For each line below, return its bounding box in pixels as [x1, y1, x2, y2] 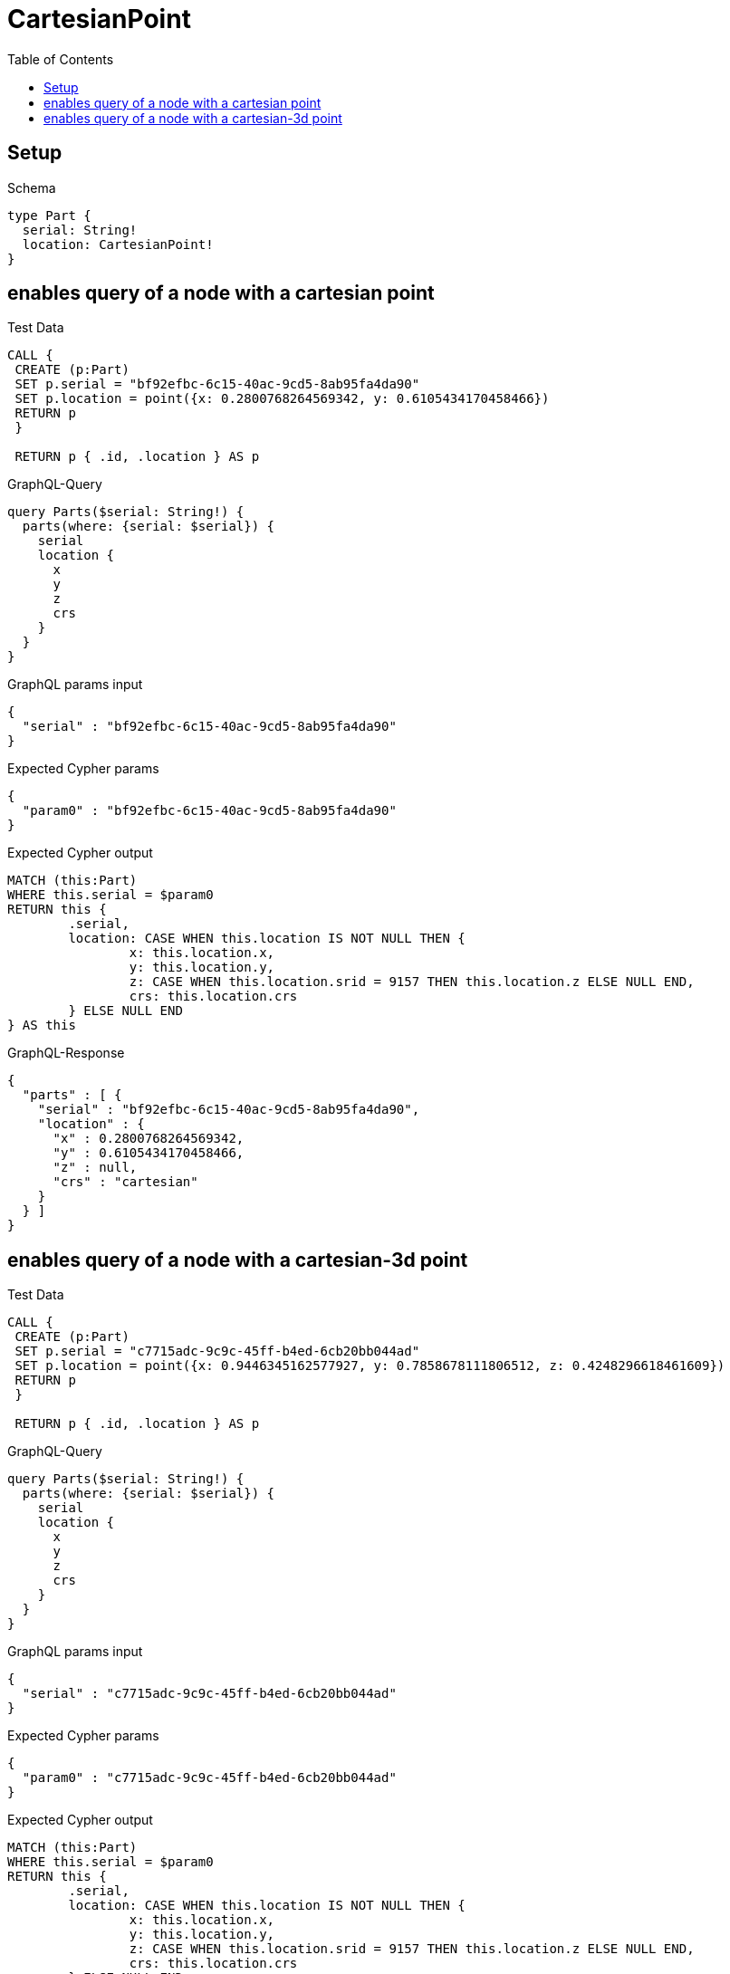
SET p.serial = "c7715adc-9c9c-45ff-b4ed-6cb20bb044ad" [14, 1344, 420, 1359]
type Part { [7, 207, 91, 223]
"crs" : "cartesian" [53, 1174, 198, 1190]
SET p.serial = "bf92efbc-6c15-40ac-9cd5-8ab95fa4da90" [14, 377, 420, 392]
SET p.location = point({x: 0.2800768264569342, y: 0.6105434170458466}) [14, 391, 550, 407]
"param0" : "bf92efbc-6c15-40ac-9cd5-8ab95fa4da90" [22, 803, 397, 819]
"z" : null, [53, 1160, 138, 1175]
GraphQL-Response [7, 1045, 125, 1061]
